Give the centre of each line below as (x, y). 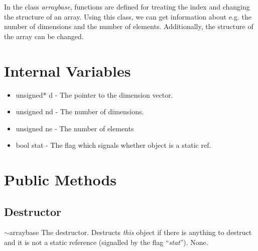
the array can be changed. (44, 36)
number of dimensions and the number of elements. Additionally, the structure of (129, 26)
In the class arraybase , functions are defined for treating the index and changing (127, 7)
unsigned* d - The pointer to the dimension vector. (94, 94)
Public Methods (60, 180)
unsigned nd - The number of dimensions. (80, 111)
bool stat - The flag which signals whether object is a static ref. (113, 145)
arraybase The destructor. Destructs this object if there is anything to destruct (131, 232)
